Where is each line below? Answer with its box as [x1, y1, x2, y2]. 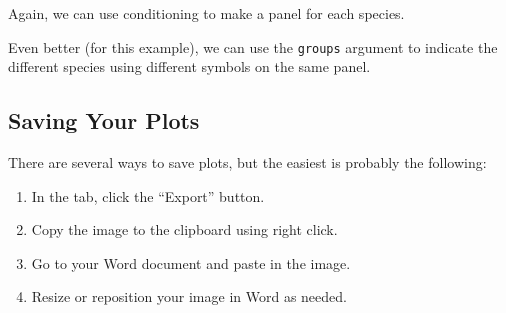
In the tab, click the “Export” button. [31, 185, 265, 206]
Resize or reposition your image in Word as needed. [31, 286, 347, 307]
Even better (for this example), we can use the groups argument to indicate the [8, 36, 498, 57]
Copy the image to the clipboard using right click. [31, 219, 338, 240]
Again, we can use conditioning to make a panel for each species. [8, 3, 405, 23]
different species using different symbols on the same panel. [8, 56, 371, 77]
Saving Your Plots [8, 105, 200, 136]
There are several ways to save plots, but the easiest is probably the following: [8, 152, 487, 173]
